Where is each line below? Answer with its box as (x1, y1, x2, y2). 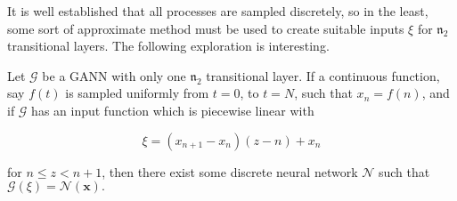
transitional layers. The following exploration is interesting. (7, 36, 330, 55)
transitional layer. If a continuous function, (206, 66, 440, 84)
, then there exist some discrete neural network (102, 162, 358, 181)
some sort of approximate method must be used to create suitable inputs (7, 19, 404, 37)
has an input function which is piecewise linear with (31, 100, 314, 119)
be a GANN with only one (42, 66, 186, 84)
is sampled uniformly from (65, 84, 209, 102)
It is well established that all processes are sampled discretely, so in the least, (7, 2, 428, 20)
